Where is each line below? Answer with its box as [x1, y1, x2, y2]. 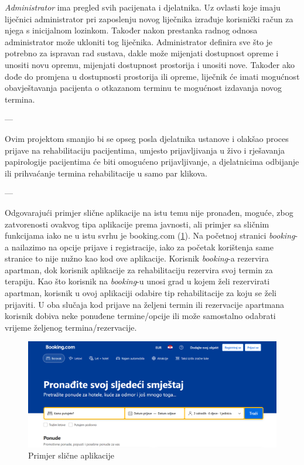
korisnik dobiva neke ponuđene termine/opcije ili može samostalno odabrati [5, 310, 276, 322]
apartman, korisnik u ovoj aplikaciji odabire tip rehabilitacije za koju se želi [5, 287, 276, 299]
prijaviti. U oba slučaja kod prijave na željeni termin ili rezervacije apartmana [5, 298, 285, 310]
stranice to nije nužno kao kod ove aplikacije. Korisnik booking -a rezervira [5, 252, 269, 264]
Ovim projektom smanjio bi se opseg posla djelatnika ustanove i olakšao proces [5, 132, 289, 144]
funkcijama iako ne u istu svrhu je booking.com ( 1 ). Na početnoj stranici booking [5, 229, 295, 242]
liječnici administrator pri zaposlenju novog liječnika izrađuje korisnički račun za [5, 12, 293, 25]
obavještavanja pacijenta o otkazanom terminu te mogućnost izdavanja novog [5, 82, 282, 94]
